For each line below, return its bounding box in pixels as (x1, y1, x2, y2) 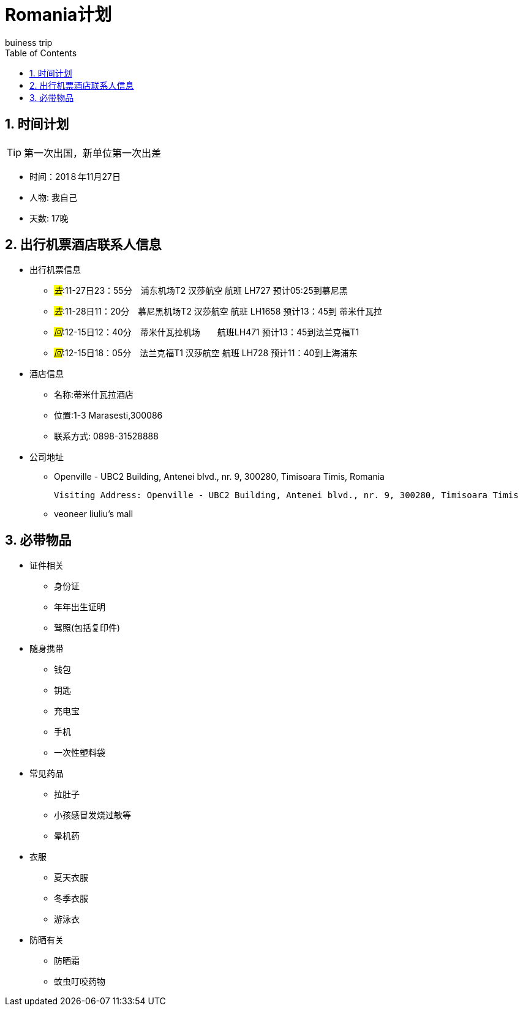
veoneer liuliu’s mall (54, 509, 134, 520)
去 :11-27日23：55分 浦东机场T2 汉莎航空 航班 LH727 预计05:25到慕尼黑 (54, 285, 348, 296)
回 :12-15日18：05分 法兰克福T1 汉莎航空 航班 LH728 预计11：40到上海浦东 (54, 348, 358, 359)
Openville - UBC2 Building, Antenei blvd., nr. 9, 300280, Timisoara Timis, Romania (54, 471, 385, 482)
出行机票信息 (29, 264, 81, 275)
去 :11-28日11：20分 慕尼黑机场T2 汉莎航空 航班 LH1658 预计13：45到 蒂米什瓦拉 (54, 306, 382, 317)
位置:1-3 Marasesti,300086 (54, 410, 163, 421)
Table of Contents (5, 47, 77, 58)
